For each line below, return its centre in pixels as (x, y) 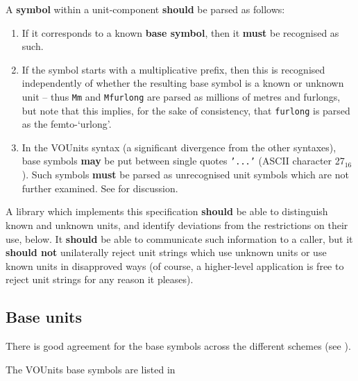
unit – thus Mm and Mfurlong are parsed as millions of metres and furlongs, (181, 96)
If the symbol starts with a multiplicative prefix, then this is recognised (173, 69)
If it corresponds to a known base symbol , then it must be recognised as (180, 32)
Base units (44, 317)
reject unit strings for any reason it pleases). (100, 279)
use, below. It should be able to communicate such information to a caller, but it (179, 238)
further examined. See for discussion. (100, 188)
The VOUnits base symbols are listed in (91, 369)
